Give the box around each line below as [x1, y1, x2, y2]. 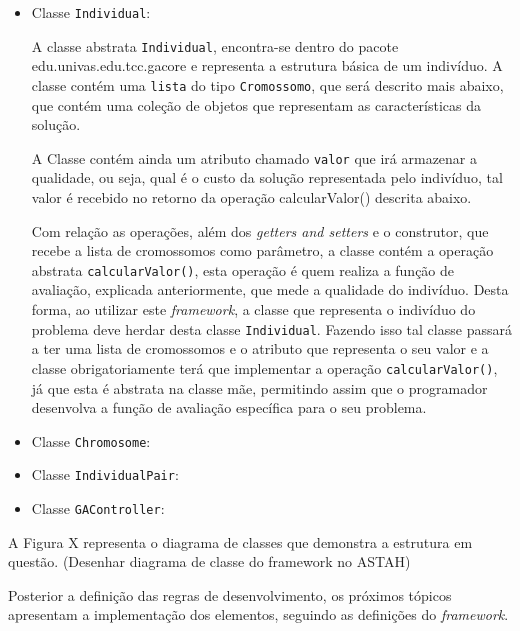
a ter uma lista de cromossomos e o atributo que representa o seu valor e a [31, 338, 489, 359]
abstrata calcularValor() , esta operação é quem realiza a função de [31, 259, 455, 280]
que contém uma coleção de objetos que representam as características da [31, 94, 482, 115]
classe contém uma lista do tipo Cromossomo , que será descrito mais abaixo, [31, 74, 504, 95]
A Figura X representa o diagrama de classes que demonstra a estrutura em [8, 531, 473, 552]
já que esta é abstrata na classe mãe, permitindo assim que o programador [31, 377, 488, 398]
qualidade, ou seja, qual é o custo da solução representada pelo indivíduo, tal [31, 167, 503, 188]
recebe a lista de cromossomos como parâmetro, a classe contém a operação [31, 240, 494, 261]
